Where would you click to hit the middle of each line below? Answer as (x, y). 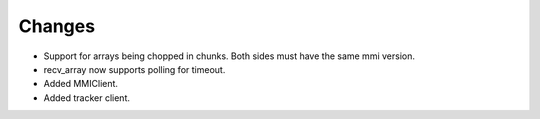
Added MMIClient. (81, 84)
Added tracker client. (86, 97)
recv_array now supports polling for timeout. (134, 69)
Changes (56, 26)
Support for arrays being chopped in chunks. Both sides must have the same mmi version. (229, 56)
